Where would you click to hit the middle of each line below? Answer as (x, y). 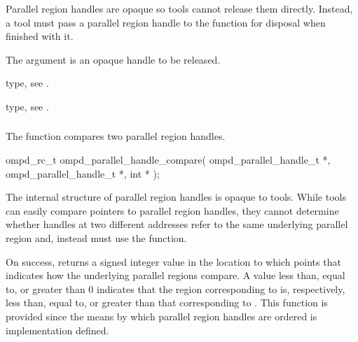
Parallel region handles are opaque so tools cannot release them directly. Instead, (179, 8)
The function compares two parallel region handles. (116, 136)
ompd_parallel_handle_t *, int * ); (83, 173)
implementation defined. (57, 330)
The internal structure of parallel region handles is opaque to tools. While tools (176, 197)
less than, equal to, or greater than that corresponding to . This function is (167, 302)
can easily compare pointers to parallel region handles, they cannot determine (172, 210)
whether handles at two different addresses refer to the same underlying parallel (177, 224)
